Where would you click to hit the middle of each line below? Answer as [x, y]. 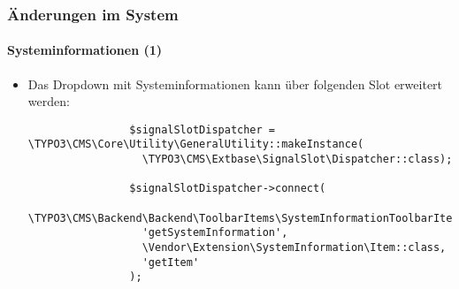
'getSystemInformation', [215, 233]
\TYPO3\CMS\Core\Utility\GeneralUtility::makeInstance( [196, 144]
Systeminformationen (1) [85, 50]
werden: [49, 101]
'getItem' [171, 262]
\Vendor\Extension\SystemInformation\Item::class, [294, 248]
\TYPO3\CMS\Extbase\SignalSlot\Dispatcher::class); [297, 160]
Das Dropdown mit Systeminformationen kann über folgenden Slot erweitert [235, 84]
